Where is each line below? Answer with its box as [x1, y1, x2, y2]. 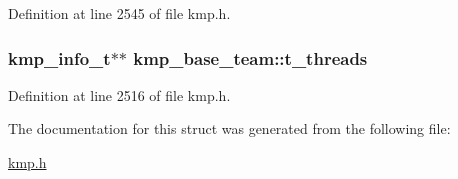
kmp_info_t [8, 45, 111, 70]
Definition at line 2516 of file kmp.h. [8, 84, 231, 105]
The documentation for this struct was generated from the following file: [8, 118, 451, 139]
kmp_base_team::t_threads [133, 45, 368, 70]
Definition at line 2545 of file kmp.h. [8, 3, 231, 23]
